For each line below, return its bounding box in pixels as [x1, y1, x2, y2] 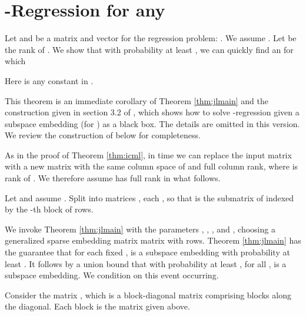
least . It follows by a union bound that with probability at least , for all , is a [5, 257, 287, 270]
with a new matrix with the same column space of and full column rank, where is [5, 160, 298, 172]
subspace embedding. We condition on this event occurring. [5, 269, 219, 281]
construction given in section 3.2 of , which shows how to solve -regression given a [5, 106, 300, 118]
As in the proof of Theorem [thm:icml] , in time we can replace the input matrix [5, 148, 292, 161]
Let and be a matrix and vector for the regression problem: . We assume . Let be [5, 32, 297, 44]
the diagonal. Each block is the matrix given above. [5, 300, 190, 312]
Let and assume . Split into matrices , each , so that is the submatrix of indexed [5, 191, 294, 204]
